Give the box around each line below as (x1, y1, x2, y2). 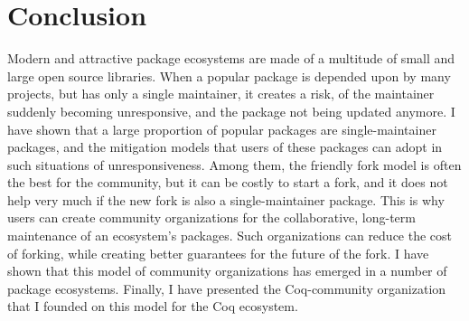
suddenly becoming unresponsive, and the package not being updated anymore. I (7, 101, 455, 120)
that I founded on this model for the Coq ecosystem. (7, 297, 298, 316)
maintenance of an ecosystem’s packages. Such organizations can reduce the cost (7, 226, 453, 245)
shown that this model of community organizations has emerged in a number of (7, 261, 447, 280)
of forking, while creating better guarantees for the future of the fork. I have (7, 243, 429, 262)
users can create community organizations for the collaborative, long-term (7, 208, 416, 227)
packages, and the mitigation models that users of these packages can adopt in (7, 137, 443, 156)
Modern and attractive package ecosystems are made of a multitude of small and (7, 49, 455, 68)
